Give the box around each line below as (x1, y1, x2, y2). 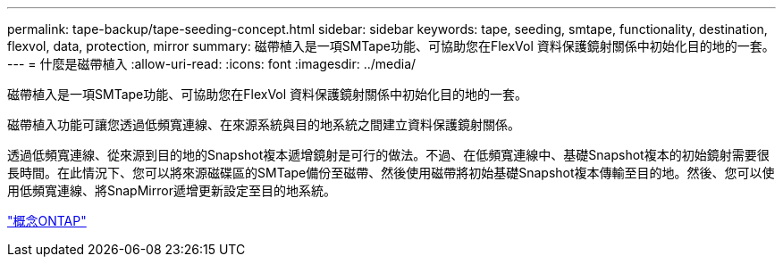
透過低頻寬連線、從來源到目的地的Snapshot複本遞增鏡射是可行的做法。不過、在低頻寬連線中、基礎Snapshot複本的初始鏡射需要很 (7, 147, 770, 162)
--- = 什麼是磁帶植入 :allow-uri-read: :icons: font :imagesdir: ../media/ (7, 56, 417, 71)
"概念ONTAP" (7, 213, 87, 228)
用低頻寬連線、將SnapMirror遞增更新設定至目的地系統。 (7, 183, 336, 198)
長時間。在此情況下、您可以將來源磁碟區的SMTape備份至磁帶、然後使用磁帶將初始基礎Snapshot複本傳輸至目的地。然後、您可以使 (7, 165, 775, 180)
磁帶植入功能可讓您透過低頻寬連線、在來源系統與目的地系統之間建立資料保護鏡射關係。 (7, 117, 520, 132)
